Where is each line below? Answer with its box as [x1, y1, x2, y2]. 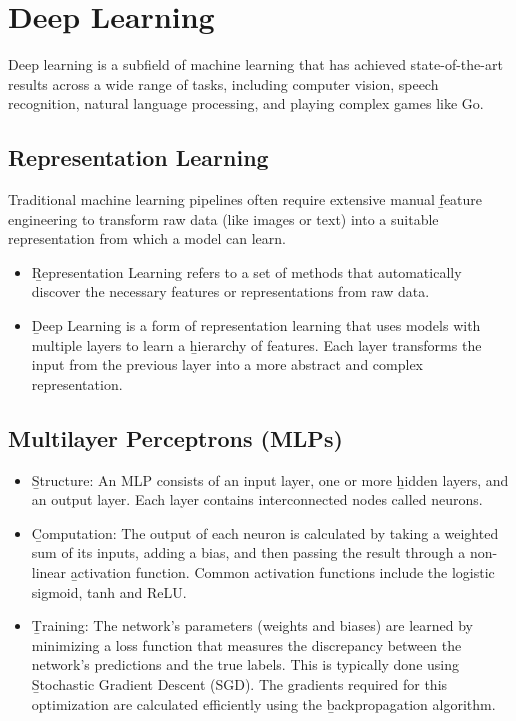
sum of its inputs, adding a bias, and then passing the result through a [31, 542, 466, 563]
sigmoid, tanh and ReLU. [31, 581, 187, 602]
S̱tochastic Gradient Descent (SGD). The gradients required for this [31, 674, 448, 694]
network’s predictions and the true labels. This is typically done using [31, 654, 460, 675]
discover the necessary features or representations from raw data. [31, 281, 430, 302]
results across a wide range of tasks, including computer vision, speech [8, 73, 439, 94]
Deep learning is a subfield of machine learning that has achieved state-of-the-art [8, 54, 503, 75]
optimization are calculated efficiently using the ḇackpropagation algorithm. [31, 693, 496, 714]
